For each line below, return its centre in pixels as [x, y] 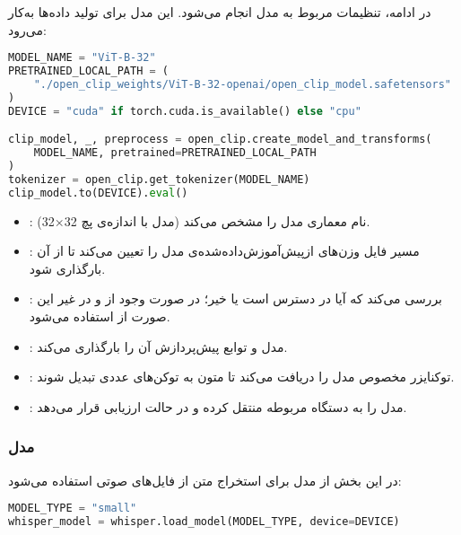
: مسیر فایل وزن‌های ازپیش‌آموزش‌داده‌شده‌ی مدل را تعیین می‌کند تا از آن [224, 251]
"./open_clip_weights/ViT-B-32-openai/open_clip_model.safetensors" [242, 84]
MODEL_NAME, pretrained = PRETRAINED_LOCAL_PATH [175, 153]
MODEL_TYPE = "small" [73, 509]
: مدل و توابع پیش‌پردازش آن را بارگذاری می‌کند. [158, 346]
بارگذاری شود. [67, 268]
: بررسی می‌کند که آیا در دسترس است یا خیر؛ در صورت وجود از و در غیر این [236, 298]
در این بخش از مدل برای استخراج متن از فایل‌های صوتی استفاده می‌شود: [205, 480]
